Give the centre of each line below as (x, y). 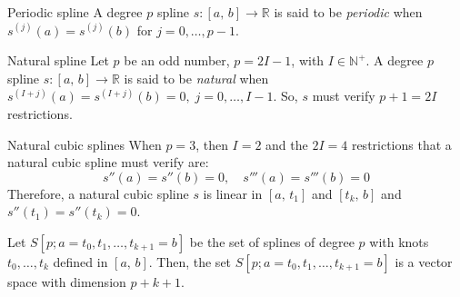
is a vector (424, 261)
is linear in (233, 193)
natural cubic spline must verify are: (108, 162)
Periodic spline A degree (75, 12)
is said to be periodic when (348, 12)
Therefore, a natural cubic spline (98, 193)
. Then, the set (190, 261)
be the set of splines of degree (272, 241)
